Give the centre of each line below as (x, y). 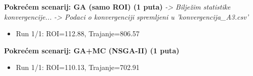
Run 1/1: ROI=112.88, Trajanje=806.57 (78, 33)
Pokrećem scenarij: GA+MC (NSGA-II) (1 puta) (92, 50)
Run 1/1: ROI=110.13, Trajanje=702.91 (78, 67)
